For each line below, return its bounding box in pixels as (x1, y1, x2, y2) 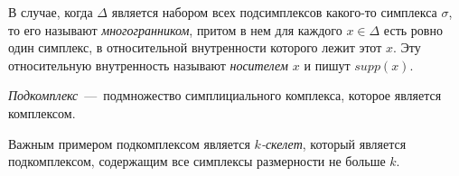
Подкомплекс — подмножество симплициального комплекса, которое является (8, 86, 442, 105)
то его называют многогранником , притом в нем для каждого (8, 20, 342, 39)
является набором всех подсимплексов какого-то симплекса (111, 3, 437, 21)
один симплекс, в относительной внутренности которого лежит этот (8, 38, 382, 57)
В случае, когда (8, 3, 93, 21)
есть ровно (383, 20, 443, 39)
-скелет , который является (260, 134, 407, 153)
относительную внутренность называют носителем (8, 55, 288, 74)
